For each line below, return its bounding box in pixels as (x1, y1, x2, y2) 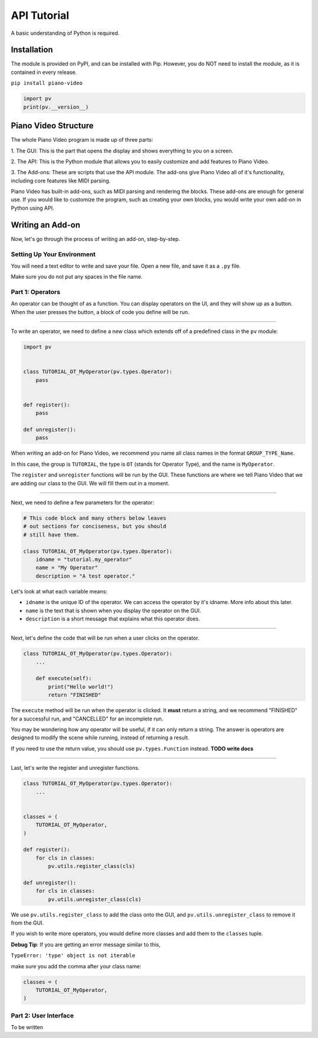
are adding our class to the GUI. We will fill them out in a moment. (11, 479, 170, 487)
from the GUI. (11, 919, 44, 926)
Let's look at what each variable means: (11, 587, 108, 595)
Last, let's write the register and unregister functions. (11, 765, 140, 772)
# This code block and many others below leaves (23, 515, 167, 522)
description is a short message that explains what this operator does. (25, 615, 200, 622)
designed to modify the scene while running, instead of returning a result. (11, 734, 190, 741)
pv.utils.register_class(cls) (48, 863, 135, 870)
